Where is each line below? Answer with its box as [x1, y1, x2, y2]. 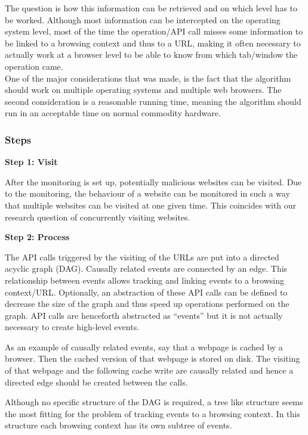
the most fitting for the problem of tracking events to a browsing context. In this [5, 407, 300, 420]
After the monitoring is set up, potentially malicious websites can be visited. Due [5, 175, 302, 188]
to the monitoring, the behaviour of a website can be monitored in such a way [5, 187, 290, 200]
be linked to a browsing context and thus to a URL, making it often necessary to [5, 36, 301, 49]
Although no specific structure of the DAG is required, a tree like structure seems [5, 396, 303, 408]
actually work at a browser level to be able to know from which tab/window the [5, 48, 298, 61]
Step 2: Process [5, 231, 70, 243]
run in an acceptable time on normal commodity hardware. [5, 107, 221, 119]
